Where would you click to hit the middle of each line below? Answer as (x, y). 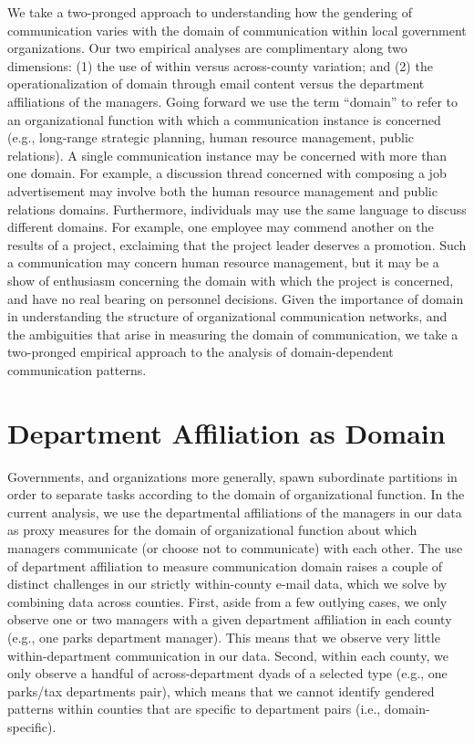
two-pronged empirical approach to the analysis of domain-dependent (201, 352)
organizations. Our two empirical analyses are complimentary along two (207, 48)
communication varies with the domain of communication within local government (237, 30)
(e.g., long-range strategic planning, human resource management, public (211, 137)
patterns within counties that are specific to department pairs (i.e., (194, 709)
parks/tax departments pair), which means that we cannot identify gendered (221, 691)
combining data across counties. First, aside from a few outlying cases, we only (227, 601)
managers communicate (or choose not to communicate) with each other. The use (235, 547)
